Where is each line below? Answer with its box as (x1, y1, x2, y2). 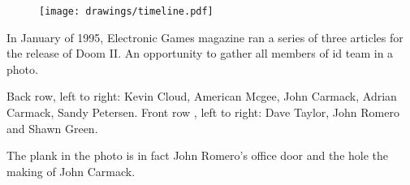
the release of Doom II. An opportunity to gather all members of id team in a (6, 45, 394, 62)
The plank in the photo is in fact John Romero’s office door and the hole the (6, 147, 389, 164)
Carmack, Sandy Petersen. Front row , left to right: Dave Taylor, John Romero (6, 104, 399, 121)
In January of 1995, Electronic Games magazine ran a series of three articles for (6, 28, 404, 45)
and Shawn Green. (6, 119, 98, 136)
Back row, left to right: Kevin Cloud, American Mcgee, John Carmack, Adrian (6, 88, 397, 105)
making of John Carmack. (6, 162, 136, 179)
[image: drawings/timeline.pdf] (39, 6, 214, 17)
